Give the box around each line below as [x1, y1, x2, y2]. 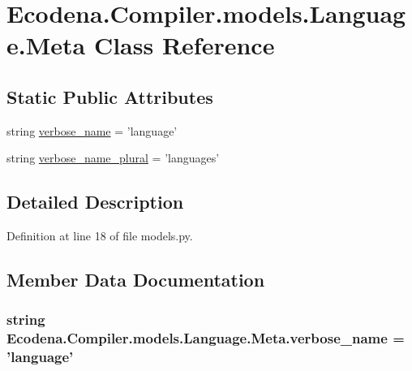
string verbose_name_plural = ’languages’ [6, 149, 220, 166]
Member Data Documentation [6, 267, 265, 292]
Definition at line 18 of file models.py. [6, 227, 193, 244]
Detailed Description [6, 189, 184, 214]
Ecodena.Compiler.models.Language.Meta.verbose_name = [6, 328, 405, 348]
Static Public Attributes [6, 84, 213, 109]
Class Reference [93, 28, 275, 62]
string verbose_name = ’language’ [6, 122, 178, 139]
